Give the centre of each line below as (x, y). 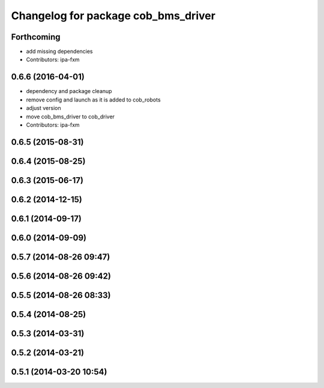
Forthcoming (36, 37)
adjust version (43, 108)
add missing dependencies (59, 52)
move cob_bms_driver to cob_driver (70, 117)
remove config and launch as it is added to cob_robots (94, 100)
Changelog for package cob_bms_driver (113, 16)
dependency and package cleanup (69, 91)
